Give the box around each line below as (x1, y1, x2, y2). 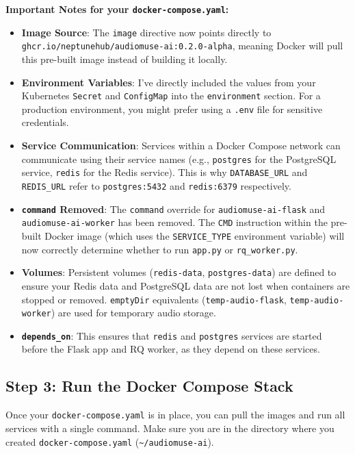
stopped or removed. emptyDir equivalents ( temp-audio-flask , (21, 292, 287, 306)
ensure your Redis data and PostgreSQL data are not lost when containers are (21, 278, 350, 292)
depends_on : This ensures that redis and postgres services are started (21, 328, 322, 342)
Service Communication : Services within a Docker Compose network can (21, 138, 341, 153)
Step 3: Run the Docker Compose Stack (5, 375, 293, 396)
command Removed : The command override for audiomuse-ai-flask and (21, 201, 326, 216)
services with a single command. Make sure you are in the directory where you (5, 420, 334, 435)
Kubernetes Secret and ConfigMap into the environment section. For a (21, 88, 321, 103)
